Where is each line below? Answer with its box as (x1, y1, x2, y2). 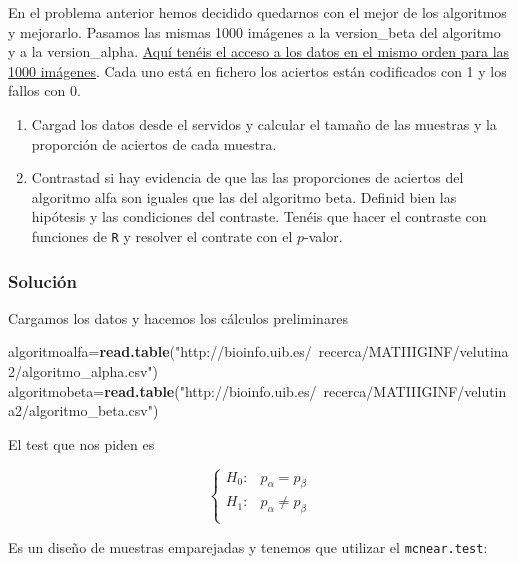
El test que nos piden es (8, 433, 155, 454)
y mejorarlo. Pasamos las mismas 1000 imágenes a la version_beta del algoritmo (8, 21, 501, 42)
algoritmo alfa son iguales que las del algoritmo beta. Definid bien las (31, 186, 457, 207)
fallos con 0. (8, 80, 81, 101)
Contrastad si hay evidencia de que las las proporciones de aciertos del (31, 167, 464, 188)
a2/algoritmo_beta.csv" (8, 400, 153, 421)
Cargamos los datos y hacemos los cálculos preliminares (8, 307, 349, 328)
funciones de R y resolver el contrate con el (31, 225, 293, 246)
